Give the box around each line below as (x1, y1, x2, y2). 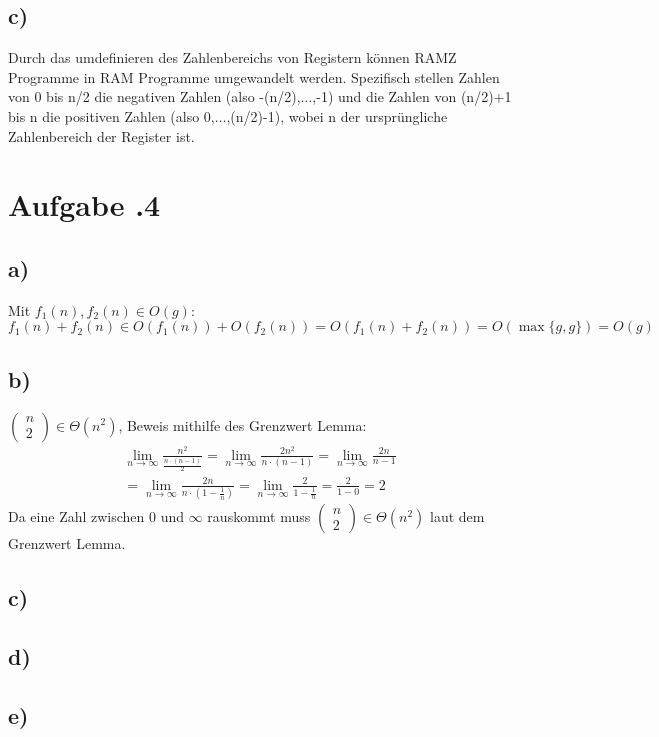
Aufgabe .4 (8, 184, 161, 225)
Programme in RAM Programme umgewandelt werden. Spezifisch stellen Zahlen (8, 66, 500, 87)
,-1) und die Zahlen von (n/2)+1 (312, 86, 512, 107)
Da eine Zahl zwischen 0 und (8, 506, 185, 527)
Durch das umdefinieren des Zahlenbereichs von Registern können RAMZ (8, 47, 457, 68)
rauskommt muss (207, 506, 311, 527)
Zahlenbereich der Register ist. (8, 125, 195, 146)
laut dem (430, 506, 485, 527)
